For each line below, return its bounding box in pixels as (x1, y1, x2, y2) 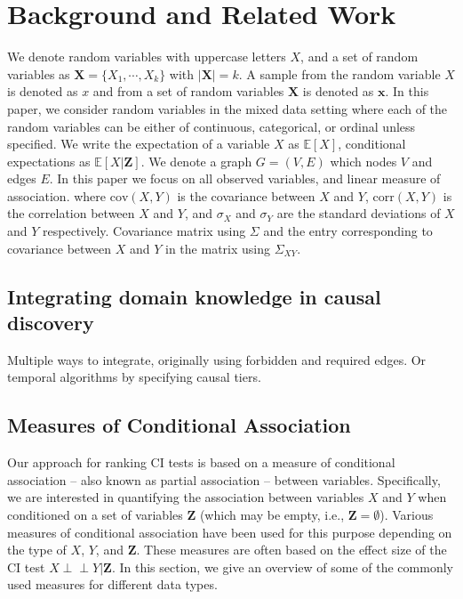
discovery (7, 309, 94, 336)
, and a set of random (300, 47, 419, 66)
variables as (7, 64, 70, 83)
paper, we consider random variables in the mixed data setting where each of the (7, 99, 448, 117)
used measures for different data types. (7, 575, 218, 594)
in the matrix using (165, 239, 271, 257)
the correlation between (7, 204, 135, 223)
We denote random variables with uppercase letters (7, 47, 286, 66)
